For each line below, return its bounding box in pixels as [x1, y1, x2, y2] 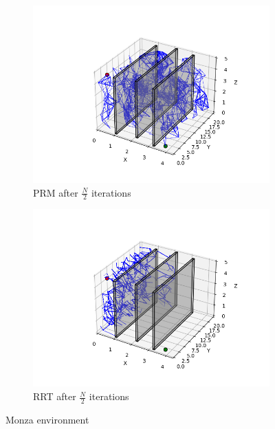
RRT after [33, 389, 76, 404]
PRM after [33, 185, 78, 199]
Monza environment [5, 412, 89, 426]
